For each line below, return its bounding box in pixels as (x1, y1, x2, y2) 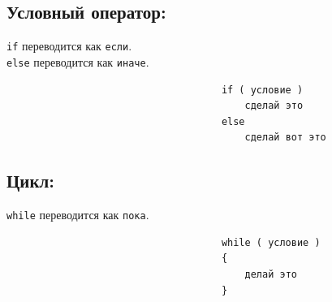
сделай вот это (244, 132, 326, 144)
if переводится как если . (6, 37, 132, 54)
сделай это (244, 100, 304, 112)
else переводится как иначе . (6, 53, 149, 70)
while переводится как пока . (6, 206, 149, 223)
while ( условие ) (221, 236, 321, 248)
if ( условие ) (221, 84, 304, 96)
